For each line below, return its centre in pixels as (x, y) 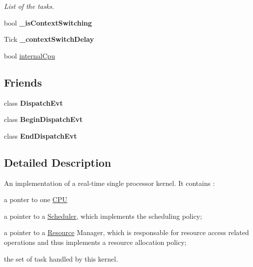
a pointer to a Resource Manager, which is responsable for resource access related (126, 232)
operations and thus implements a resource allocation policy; (95, 242)
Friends (23, 82)
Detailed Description (58, 162)
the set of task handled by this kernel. (61, 258)
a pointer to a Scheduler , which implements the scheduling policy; (103, 216)
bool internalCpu (29, 55)
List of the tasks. (29, 6)
